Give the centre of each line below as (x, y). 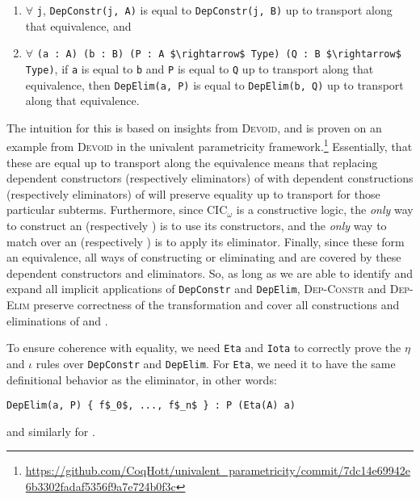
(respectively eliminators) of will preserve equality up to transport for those (193, 193)
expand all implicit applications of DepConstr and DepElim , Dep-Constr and (197, 289)
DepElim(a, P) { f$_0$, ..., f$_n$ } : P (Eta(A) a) (151, 406)
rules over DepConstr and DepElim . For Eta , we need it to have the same (216, 363)
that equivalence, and (78, 25)
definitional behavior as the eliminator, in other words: (142, 379)
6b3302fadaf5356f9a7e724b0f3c (101, 486)
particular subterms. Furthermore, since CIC (117, 210)
